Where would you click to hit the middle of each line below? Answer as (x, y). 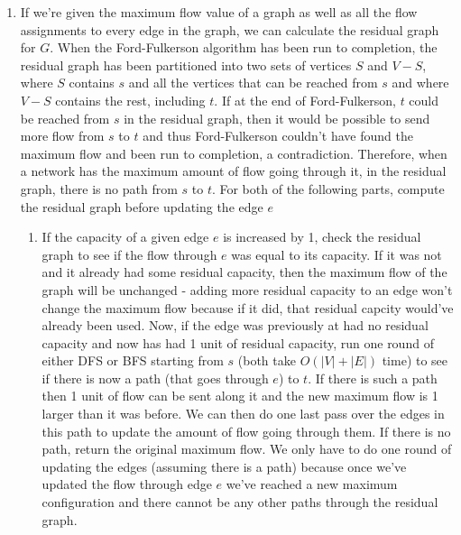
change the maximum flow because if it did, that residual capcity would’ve (248, 307)
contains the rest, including (130, 100)
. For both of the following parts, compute (328, 188)
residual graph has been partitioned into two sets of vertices (186, 65)
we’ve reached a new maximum (312, 484)
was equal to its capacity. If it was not (337, 254)
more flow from (62, 136)
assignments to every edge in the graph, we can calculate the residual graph (230, 29)
